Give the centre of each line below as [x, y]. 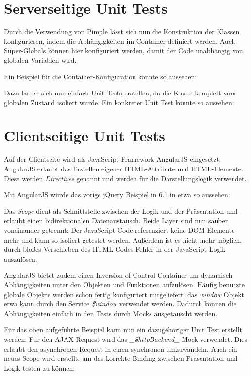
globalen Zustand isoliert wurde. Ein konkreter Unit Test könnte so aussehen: [119, 102]
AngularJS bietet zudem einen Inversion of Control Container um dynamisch [118, 275]
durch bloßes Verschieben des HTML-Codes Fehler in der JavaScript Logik [115, 249]
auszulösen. [21, 258]
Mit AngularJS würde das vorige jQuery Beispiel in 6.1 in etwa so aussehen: [117, 195]
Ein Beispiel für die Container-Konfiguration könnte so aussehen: [100, 76]
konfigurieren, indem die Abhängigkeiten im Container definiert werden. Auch [120, 41]
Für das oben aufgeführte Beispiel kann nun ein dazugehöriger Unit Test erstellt [123, 329]
